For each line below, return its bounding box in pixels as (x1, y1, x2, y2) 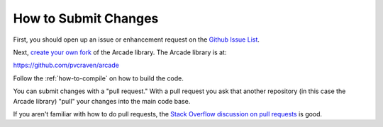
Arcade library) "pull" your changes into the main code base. (13, 97, 191, 105)
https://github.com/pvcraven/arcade (13, 61, 120, 70)
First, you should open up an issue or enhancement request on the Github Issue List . (13, 35, 260, 44)
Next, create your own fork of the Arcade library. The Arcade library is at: (13, 48, 227, 56)
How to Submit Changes (13, 11, 159, 26)
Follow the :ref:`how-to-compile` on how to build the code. (13, 74, 184, 83)
